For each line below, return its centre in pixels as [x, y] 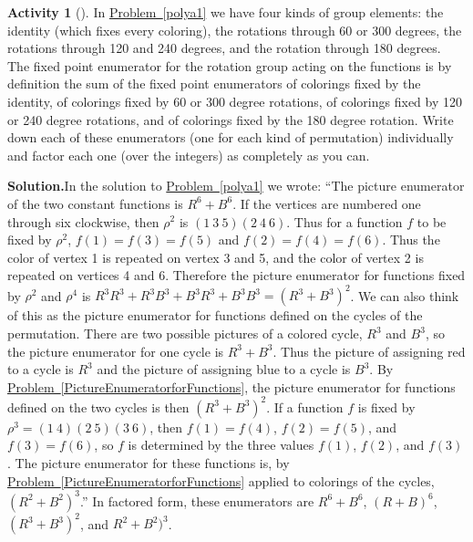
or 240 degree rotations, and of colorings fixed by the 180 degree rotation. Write [231, 119]
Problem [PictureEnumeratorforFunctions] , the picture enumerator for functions [231, 386]
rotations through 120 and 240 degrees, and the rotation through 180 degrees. [224, 48]
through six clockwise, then [83, 221]
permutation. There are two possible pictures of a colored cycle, [185, 333]
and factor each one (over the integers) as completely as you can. [189, 155]
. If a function [305, 406]
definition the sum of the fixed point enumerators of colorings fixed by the [214, 83]
